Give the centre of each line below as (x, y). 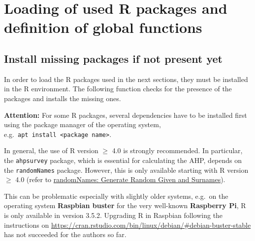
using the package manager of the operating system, (82, 124)
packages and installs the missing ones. (63, 98)
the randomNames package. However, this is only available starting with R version (126, 170)
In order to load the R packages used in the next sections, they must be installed (126, 79)
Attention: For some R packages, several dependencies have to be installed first (126, 115)
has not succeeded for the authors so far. (65, 234)
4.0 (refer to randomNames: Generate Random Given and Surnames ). (120, 179)
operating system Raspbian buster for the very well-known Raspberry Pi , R (125, 205)
